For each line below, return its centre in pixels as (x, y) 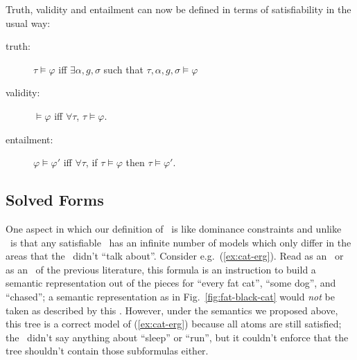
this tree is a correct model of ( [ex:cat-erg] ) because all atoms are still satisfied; (174, 324)
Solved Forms (55, 200)
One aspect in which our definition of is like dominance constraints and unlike (174, 228)
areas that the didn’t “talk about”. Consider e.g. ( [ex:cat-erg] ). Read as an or (175, 256)
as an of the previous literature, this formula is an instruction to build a (161, 269)
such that (123, 69)
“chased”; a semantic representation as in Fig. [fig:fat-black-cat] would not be (170, 296)
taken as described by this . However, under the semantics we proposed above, (172, 310)
